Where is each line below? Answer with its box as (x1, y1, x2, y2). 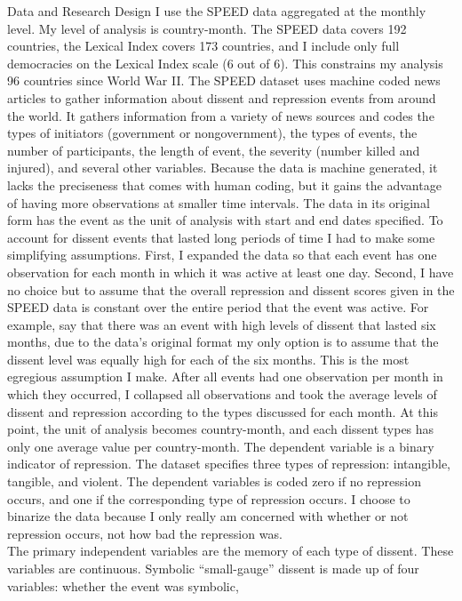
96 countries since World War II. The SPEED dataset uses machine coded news (7, 71, 441, 90)
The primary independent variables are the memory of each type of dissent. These (7, 541, 454, 560)
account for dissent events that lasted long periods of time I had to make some (7, 228, 435, 246)
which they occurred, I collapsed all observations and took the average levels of (7, 385, 437, 404)
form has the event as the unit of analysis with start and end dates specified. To (7, 211, 443, 229)
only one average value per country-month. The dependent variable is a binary (7, 437, 434, 455)
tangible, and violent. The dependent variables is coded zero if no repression (7, 472, 421, 491)
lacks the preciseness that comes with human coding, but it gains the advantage (7, 175, 442, 194)
